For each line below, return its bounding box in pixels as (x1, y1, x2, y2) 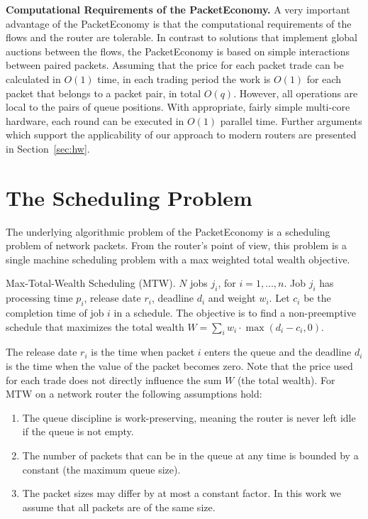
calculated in (6, 71, 61, 86)
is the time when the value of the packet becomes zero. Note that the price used (6, 359, 353, 373)
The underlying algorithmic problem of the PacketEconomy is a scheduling (6, 224, 330, 239)
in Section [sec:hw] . (6, 141, 90, 155)
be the (303, 290, 331, 305)
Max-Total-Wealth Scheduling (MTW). (6, 275, 176, 290)
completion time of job (6, 305, 104, 320)
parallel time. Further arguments (220, 113, 362, 128)
